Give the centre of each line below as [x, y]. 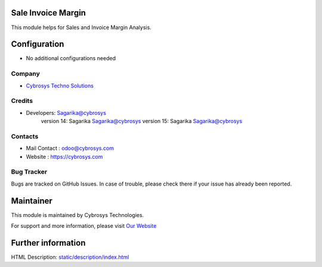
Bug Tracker [29, 172]
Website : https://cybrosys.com [64, 156]
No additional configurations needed [71, 58]
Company [25, 74]
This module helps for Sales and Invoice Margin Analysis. [81, 27]
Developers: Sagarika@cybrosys [66, 112]
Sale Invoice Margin [49, 13]
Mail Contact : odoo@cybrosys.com [70, 148]
